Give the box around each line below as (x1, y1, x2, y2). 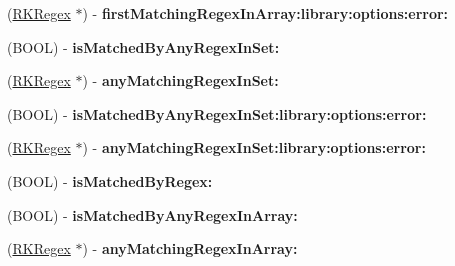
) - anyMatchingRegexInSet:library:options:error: (82, 137, 426, 158)
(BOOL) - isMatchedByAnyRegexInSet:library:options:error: (7, 103, 427, 124)
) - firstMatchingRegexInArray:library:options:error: (82, 3, 449, 23)
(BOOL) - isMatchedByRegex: (7, 170, 213, 191)
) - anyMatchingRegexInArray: (82, 238, 298, 259)
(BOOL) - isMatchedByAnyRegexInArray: (7, 204, 298, 225)
